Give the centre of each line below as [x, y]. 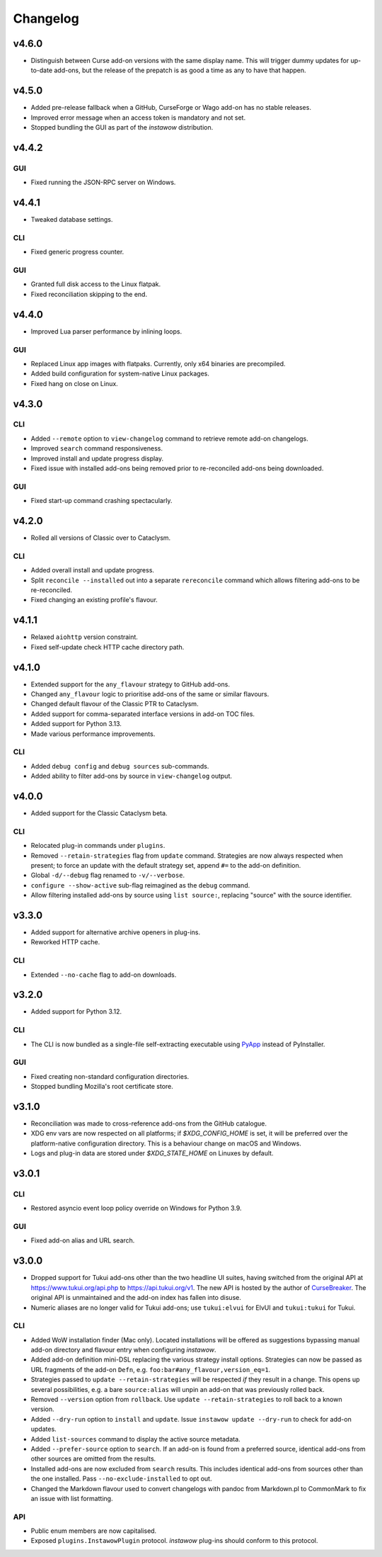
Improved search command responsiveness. [97, 448]
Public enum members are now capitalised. [94, 1531]
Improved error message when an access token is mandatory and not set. [138, 118]
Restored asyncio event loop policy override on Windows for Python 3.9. [136, 1208]
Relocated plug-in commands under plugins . [98, 846]
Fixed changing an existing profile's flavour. [94, 600]
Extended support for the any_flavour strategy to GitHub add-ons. [130, 684]
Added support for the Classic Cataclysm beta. [99, 813]
